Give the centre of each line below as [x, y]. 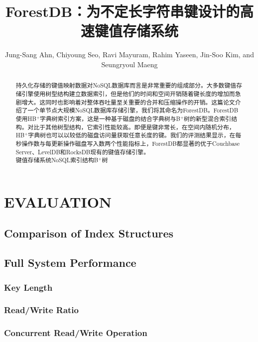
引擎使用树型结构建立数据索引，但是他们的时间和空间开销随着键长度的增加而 [128, 93]
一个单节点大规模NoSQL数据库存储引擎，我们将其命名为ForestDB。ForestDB [133, 110]
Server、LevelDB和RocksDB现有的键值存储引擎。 [83, 152]
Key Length [28, 287]
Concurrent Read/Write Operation [76, 333]
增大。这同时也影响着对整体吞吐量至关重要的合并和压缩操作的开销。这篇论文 [128, 102]
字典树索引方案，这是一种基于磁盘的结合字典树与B [110, 118]
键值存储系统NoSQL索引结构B [57, 160]
